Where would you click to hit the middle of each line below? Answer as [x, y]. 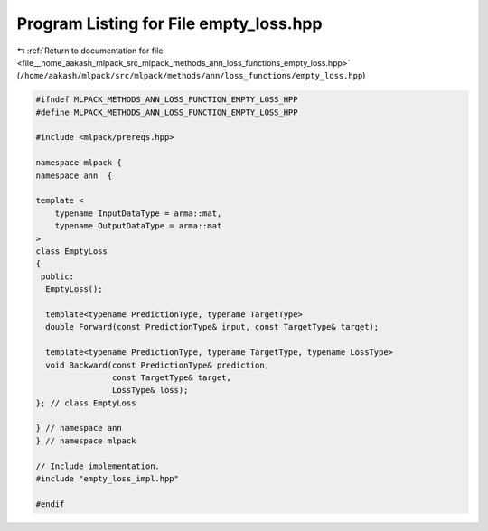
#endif [50, 504]
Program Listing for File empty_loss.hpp [169, 23]
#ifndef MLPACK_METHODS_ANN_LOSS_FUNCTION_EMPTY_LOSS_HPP [167, 100]
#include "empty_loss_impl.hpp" [108, 479]
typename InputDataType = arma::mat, [138, 213]
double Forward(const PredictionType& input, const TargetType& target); [212, 327]
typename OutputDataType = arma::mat [138, 226]
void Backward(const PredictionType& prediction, [158, 365]
